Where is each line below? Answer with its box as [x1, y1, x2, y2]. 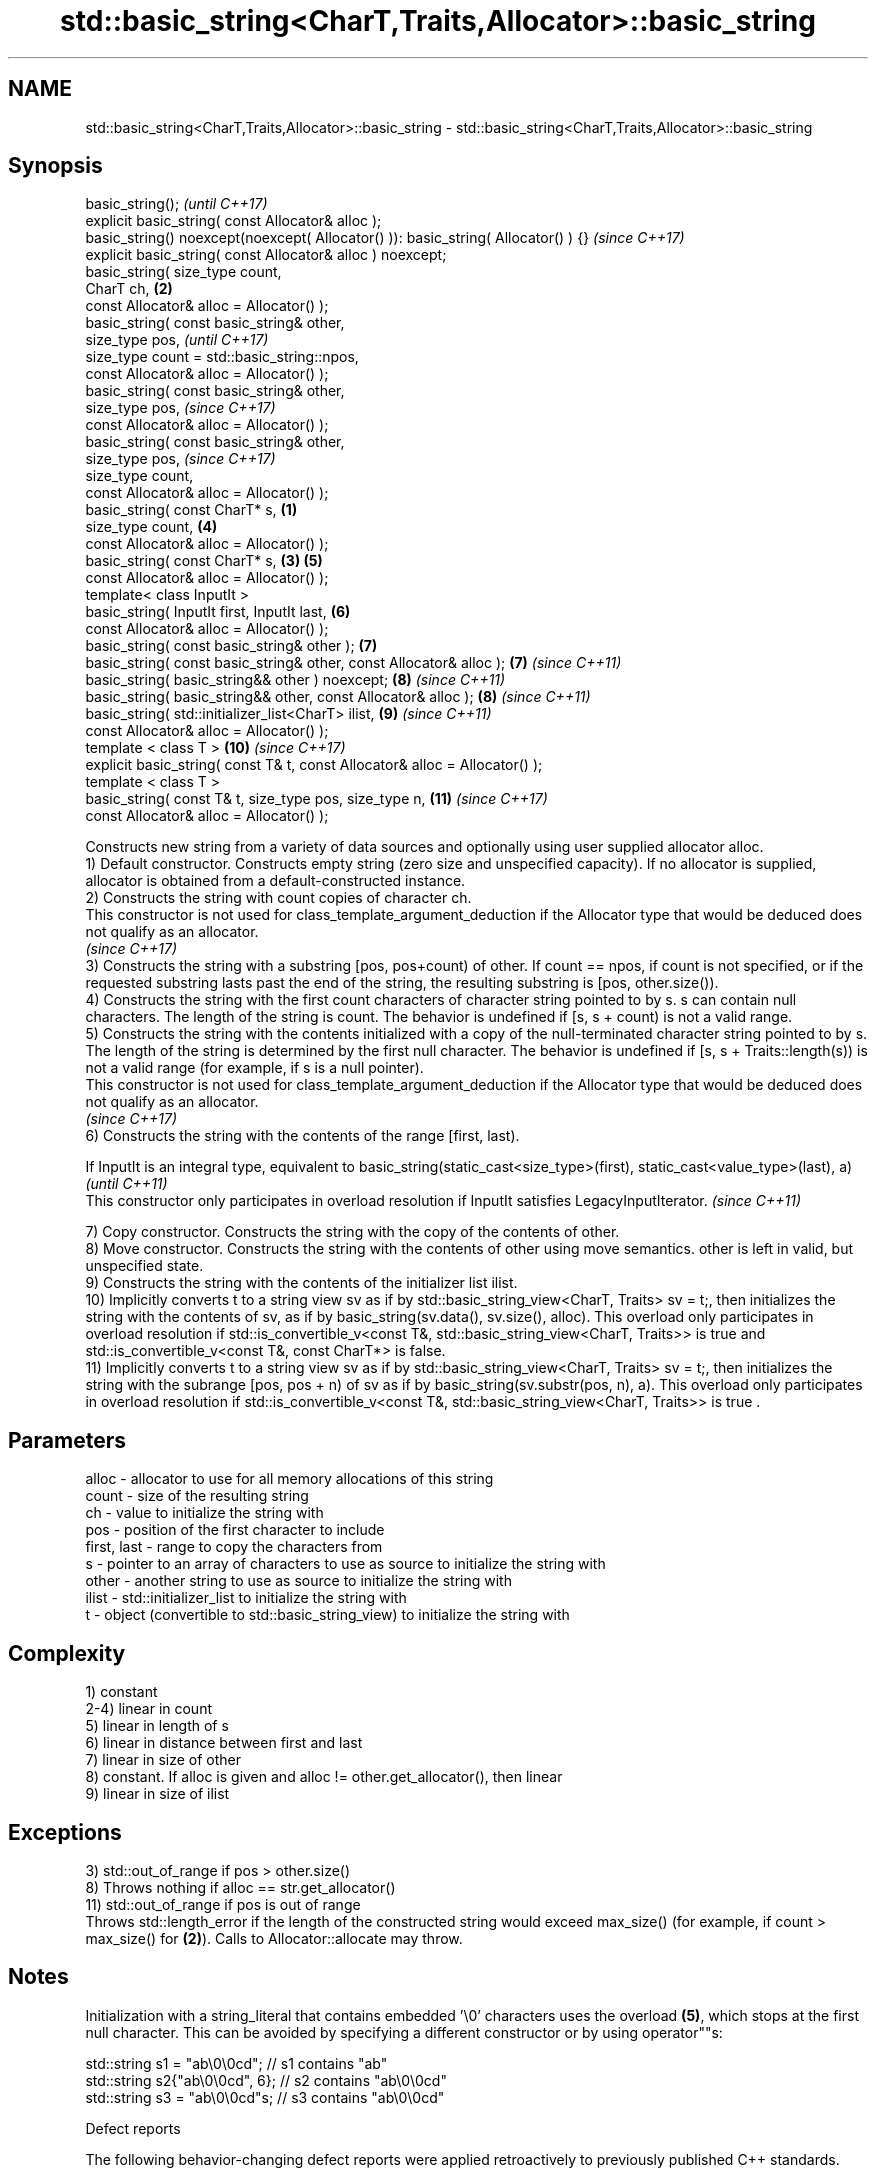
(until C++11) [85, 1175, 168, 1193]
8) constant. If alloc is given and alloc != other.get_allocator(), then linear [85, 1768, 563, 1786]
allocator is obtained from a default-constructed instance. [85, 872, 466, 890]
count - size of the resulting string [85, 1487, 309, 1505]
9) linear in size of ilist [85, 1785, 230, 1803]
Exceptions [8, 1819, 122, 1845]
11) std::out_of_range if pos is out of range [85, 1895, 361, 1913]
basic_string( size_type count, [85, 263, 282, 281]
